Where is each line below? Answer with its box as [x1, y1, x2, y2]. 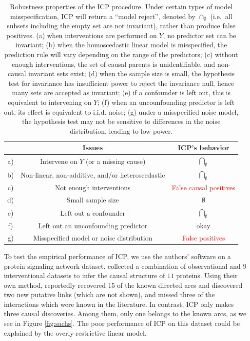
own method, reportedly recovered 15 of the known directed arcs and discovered [4, 280, 243, 290]
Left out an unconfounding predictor [38, 220, 148, 230]
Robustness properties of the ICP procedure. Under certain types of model [10, 1, 233, 11]
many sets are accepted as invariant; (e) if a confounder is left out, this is [12, 87, 231, 98]
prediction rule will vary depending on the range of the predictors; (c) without [4, 49, 238, 59]
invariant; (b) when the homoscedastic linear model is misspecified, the [15, 40, 227, 50]
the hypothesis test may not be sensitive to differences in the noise [22, 116, 221, 126]
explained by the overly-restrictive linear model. [4, 327, 147, 338]
